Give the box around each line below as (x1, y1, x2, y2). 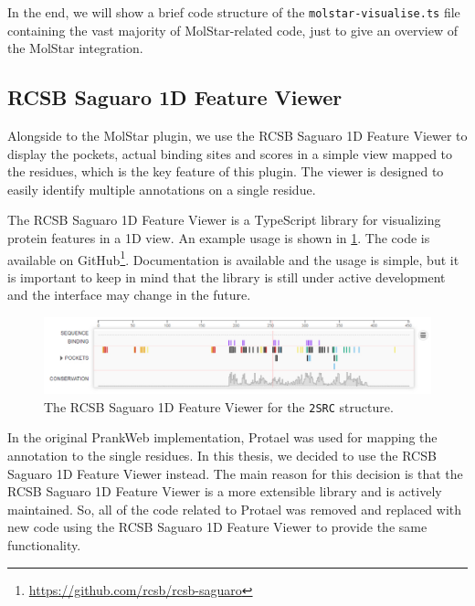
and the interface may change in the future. (7, 285, 251, 304)
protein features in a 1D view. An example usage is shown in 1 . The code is (7, 229, 430, 248)
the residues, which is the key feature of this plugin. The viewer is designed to (7, 162, 444, 181)
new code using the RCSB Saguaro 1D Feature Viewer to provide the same (7, 517, 427, 537)
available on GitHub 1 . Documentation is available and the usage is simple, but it (7, 247, 459, 269)
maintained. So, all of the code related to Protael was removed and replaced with (7, 499, 462, 518)
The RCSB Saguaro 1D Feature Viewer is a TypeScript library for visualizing (7, 210, 441, 229)
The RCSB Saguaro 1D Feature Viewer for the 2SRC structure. (44, 397, 394, 416)
